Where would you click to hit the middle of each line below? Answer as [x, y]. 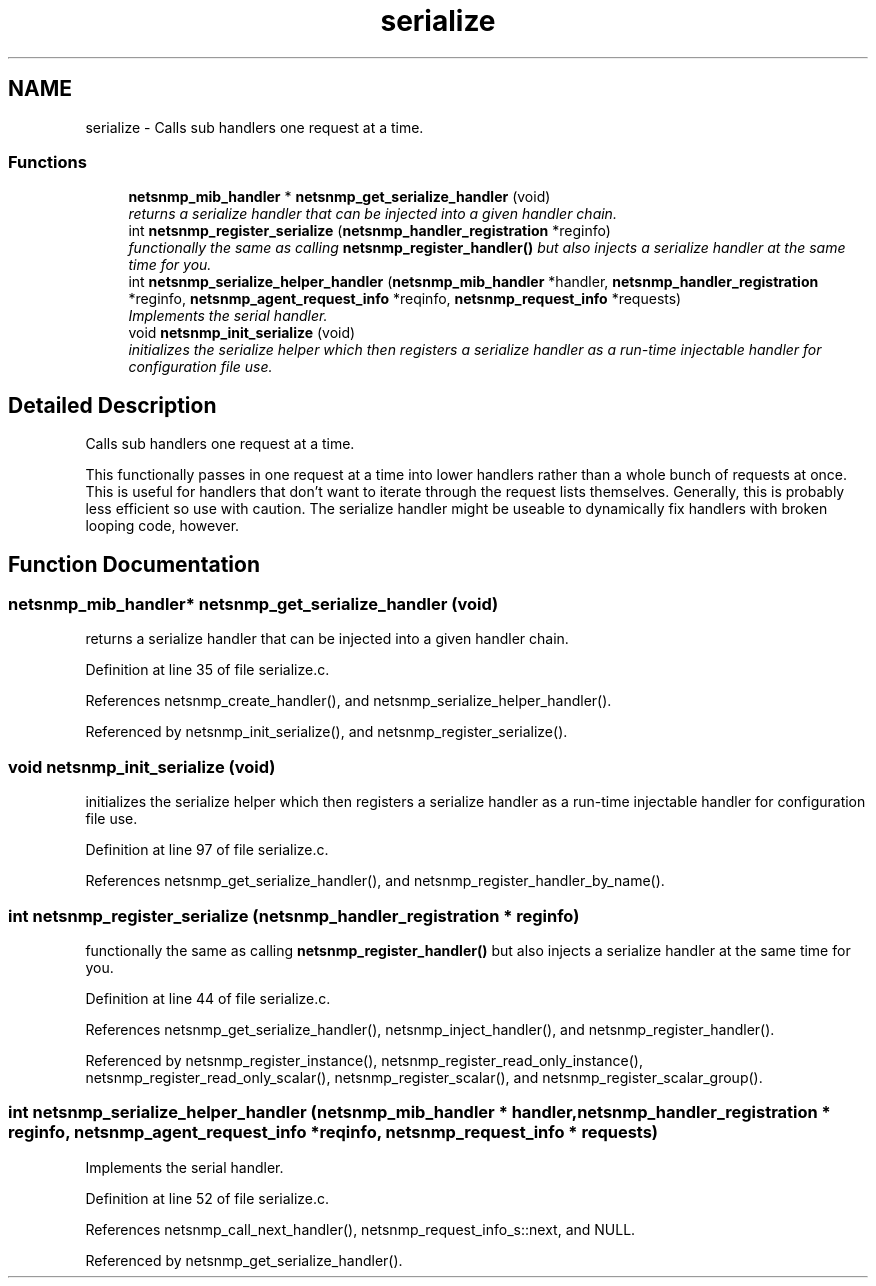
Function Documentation [134, 564]
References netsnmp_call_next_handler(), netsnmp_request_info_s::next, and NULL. [360, 1229]
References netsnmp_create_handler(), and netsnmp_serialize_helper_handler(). [348, 701]
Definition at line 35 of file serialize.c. [207, 670]
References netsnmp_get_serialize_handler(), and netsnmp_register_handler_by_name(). [375, 881]
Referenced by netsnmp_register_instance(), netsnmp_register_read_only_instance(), [364, 1060]
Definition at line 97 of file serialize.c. [207, 850]
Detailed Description [112, 405]
